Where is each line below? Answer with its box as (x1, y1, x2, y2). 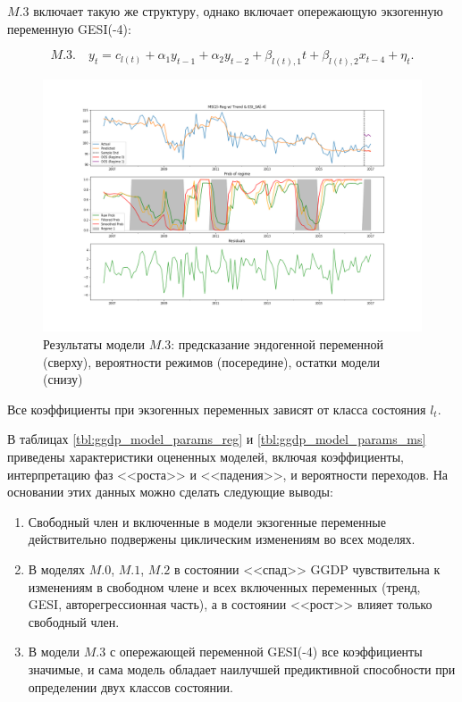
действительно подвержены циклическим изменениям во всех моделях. (28, 530, 416, 548)
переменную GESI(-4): (7, 19, 131, 38)
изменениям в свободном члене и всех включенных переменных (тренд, (28, 577, 421, 596)
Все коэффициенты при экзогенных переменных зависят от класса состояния (7, 399, 426, 418)
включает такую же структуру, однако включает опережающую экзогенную (33, 2, 443, 20)
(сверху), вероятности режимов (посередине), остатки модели (43, 352, 381, 371)
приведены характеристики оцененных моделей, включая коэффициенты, (7, 447, 404, 465)
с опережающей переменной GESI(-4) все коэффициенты (109, 642, 423, 661)
